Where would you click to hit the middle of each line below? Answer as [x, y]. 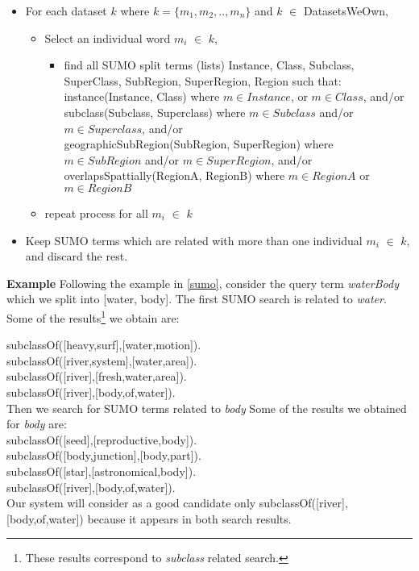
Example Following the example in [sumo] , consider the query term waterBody [203, 283]
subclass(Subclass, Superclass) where [155, 112]
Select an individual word [108, 38]
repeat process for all [96, 213]
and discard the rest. [77, 256]
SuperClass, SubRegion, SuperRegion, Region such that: [203, 80]
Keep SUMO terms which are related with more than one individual [194, 240]
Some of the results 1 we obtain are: [93, 316]
